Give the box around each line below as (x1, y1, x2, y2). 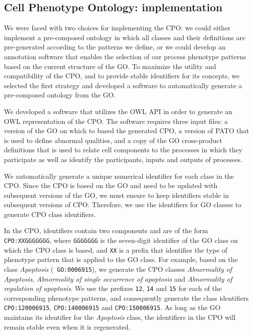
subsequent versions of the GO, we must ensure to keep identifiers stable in (4, 190, 229, 200)
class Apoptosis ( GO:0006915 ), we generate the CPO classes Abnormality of (4, 263, 232, 274)
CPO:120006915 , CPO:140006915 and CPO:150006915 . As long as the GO (4, 302, 221, 312)
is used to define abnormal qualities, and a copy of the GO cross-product (4, 135, 222, 145)
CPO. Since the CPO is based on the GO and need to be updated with (4, 180, 218, 191)
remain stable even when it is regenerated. (4, 321, 131, 332)
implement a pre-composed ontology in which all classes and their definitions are (4, 32, 246, 42)
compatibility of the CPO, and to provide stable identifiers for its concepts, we (4, 71, 240, 81)
